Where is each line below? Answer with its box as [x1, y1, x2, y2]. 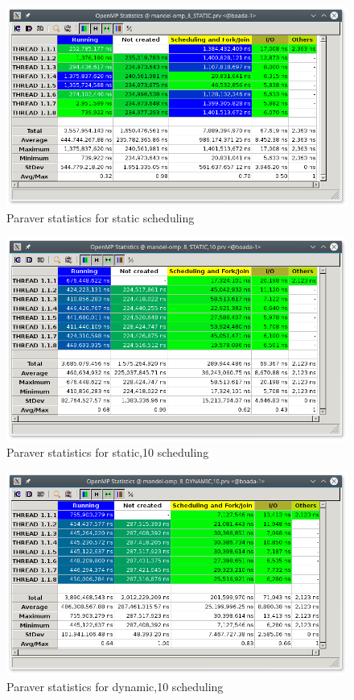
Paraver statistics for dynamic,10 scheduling [6, 677, 224, 694]
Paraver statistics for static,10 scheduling [6, 444, 209, 461]
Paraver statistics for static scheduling [6, 209, 195, 226]
